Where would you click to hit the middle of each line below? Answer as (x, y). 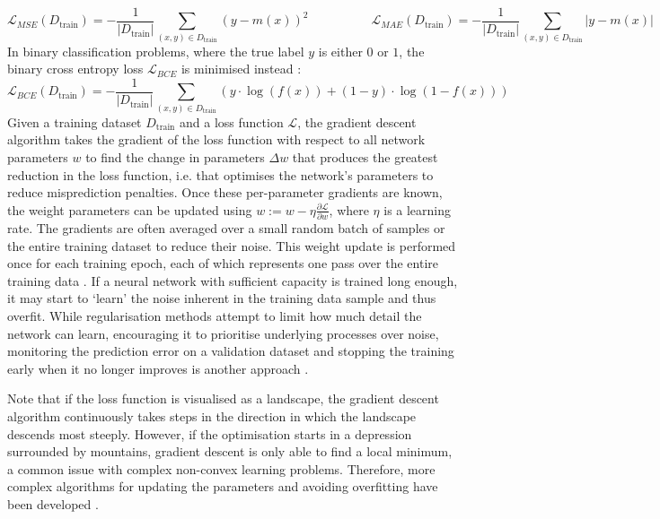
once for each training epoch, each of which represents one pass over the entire (223, 263)
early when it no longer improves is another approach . (158, 368)
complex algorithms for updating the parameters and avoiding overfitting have (223, 486)
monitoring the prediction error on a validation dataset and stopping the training (231, 351)
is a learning (418, 209)
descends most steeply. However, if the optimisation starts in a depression (210, 433)
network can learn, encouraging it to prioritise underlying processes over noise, (223, 333)
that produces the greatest (365, 156)
